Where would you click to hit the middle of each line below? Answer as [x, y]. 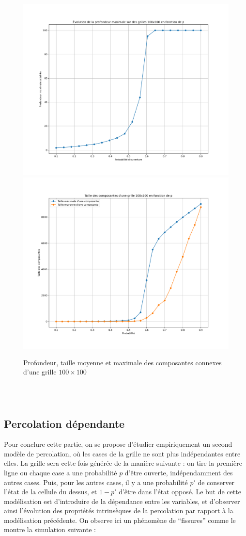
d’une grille [40, 372]
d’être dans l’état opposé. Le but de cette [180, 492]
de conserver [216, 482]
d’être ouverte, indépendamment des [179, 472]
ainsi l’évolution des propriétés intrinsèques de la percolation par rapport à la [119, 511]
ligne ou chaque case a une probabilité [61, 472]
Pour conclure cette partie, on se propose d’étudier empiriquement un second [118, 444]
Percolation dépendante [64, 424]
